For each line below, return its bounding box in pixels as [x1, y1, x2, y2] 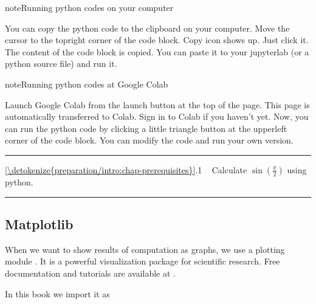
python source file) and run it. [5, 57, 117, 70]
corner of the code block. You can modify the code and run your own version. [5, 134, 294, 147]
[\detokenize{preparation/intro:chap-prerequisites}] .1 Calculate [5, 163, 247, 176]
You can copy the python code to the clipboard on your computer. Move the [5, 21, 290, 34]
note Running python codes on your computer [5, 1, 174, 13]
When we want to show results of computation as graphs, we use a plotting [5, 243, 285, 255]
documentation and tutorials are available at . [5, 266, 176, 279]
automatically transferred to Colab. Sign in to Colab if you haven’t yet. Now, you [5, 110, 309, 123]
